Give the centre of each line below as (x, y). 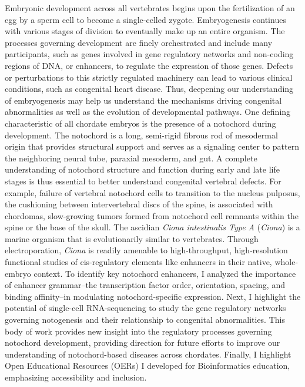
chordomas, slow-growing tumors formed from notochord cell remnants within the (152, 215)
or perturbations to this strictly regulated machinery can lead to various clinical (149, 77)
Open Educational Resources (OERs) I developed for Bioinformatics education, (148, 365)
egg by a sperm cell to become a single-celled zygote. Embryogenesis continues (145, 19)
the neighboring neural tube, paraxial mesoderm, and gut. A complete (131, 158)
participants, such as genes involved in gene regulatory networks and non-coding (149, 54)
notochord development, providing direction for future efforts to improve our (143, 343)
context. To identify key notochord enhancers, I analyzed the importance (165, 273)
